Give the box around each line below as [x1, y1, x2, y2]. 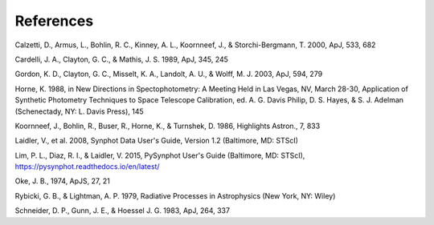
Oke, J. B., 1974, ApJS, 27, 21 [14, 176, 110, 186]
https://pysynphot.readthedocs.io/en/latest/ [14, 162, 160, 171]
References [14, 12, 94, 30]
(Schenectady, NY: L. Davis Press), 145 [14, 106, 144, 116]
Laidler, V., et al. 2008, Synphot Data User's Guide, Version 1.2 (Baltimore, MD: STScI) [14, 136, 299, 146]
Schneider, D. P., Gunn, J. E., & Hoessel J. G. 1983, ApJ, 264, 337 [14, 206, 231, 215]
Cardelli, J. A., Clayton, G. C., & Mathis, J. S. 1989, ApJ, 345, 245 [14, 54, 229, 64]
